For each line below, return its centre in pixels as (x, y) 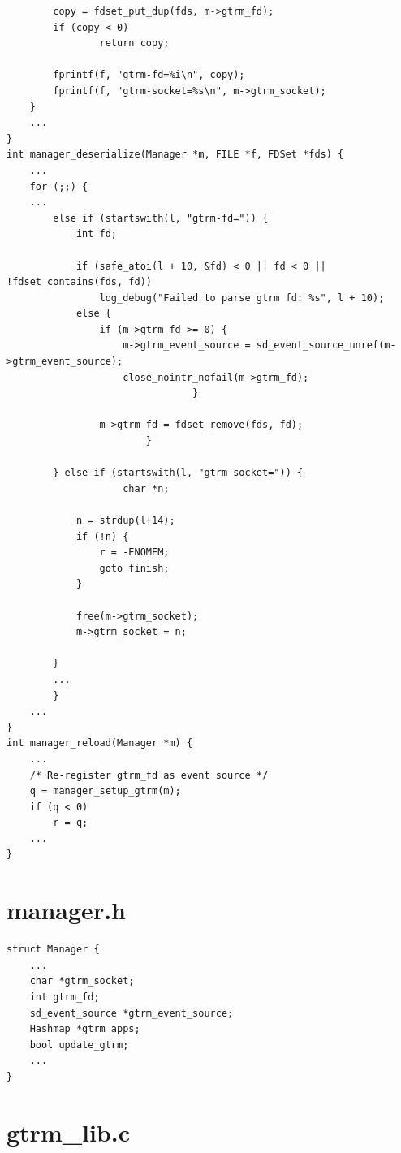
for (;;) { (59, 186)
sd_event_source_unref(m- (326, 345)
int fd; (97, 234)
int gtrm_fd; (65, 997)
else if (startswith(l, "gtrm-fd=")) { (161, 218)
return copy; (134, 43)
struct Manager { (53, 950)
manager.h (66, 910)
